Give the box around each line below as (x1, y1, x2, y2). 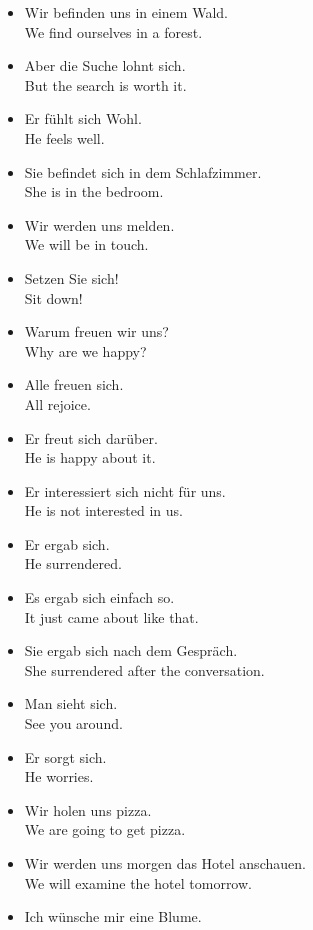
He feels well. (24, 127, 105, 148)
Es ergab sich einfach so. (24, 587, 175, 608)
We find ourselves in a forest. (24, 21, 203, 42)
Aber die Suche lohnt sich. (24, 55, 186, 76)
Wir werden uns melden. (24, 214, 175, 235)
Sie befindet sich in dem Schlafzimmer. (24, 161, 262, 182)
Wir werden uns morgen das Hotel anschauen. (24, 853, 306, 873)
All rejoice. (24, 393, 91, 414)
